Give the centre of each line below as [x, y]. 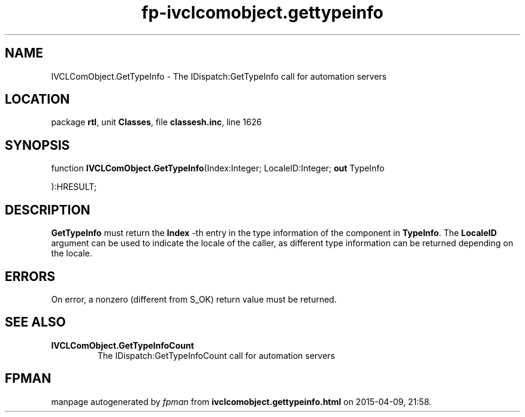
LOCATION [37, 99]
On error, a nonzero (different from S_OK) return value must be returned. [194, 299]
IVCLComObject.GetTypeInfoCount [123, 345]
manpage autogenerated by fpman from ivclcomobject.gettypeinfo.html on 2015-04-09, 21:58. [241, 401]
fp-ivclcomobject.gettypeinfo [262, 13]
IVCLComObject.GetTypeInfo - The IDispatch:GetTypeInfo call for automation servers [219, 76]
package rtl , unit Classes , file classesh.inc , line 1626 [156, 122]
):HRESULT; [74, 187]
